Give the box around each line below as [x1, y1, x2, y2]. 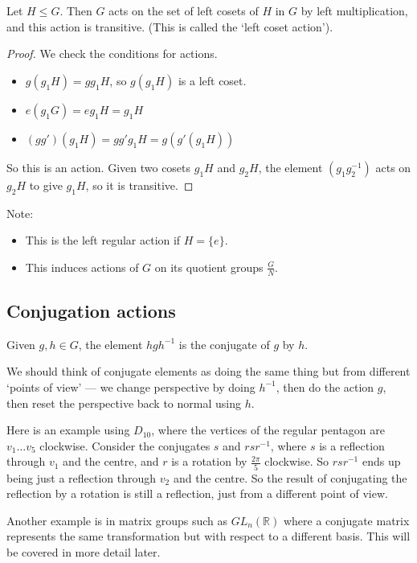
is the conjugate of [178, 335, 270, 352]
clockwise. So [264, 453, 329, 470]
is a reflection [319, 437, 385, 454]
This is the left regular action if [25, 232, 181, 249]
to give [29, 176, 63, 193]
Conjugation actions [6, 298, 176, 323]
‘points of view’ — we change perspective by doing [6, 378, 256, 395]
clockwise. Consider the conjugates [39, 437, 211, 454]
